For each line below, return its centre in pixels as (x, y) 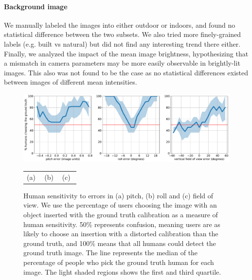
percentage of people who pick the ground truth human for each (119, 262)
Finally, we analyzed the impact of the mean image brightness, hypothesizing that (126, 53)
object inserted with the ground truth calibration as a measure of (121, 214)
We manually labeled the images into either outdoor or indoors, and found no (120, 25)
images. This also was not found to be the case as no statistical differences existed (126, 72)
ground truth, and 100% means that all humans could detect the (120, 243)
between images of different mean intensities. (71, 82)
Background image (36, 6)
